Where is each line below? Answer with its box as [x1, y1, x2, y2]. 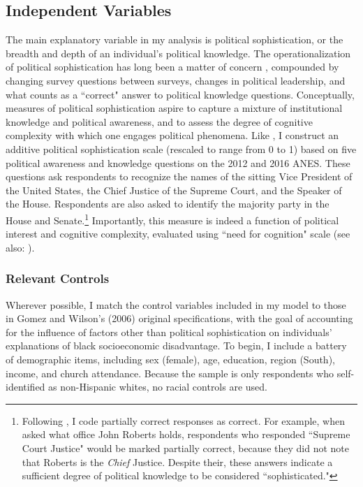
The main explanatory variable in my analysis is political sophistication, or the [6, 32, 343, 47]
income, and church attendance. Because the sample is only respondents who [6, 365, 334, 380]
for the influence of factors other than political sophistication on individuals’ [6, 324, 332, 339]
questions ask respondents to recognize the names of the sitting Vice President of [6, 169, 353, 184]
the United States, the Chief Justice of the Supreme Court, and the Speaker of [6, 182, 342, 197]
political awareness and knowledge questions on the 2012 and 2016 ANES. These [6, 155, 350, 170]
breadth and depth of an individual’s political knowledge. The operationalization [6, 45, 351, 60]
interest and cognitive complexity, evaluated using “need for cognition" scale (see [6, 226, 350, 241]
